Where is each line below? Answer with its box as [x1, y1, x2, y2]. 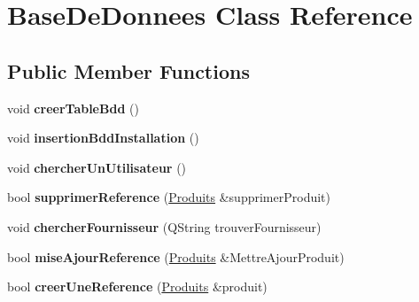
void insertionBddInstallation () [7, 128, 199, 147]
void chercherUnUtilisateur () [7, 158, 187, 176]
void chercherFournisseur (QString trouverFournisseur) [7, 217, 322, 236]
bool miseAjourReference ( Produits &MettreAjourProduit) [7, 247, 345, 266]
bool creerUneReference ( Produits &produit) [7, 277, 268, 296]
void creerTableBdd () [7, 98, 139, 117]
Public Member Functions [7, 57, 250, 84]
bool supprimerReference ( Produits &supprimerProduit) [7, 188, 330, 206]
